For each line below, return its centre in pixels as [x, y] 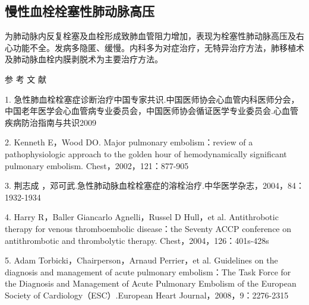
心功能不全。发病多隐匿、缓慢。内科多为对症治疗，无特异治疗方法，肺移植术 [154, 47]
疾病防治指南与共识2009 [51, 122]
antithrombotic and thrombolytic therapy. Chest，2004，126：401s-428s [137, 240]
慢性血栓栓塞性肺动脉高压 [80, 11]
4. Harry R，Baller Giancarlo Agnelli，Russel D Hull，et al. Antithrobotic [142, 217]
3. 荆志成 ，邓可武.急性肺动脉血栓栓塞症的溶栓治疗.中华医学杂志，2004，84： [154, 185]
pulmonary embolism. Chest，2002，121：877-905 [97, 165]
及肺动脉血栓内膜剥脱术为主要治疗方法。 [84, 59]
